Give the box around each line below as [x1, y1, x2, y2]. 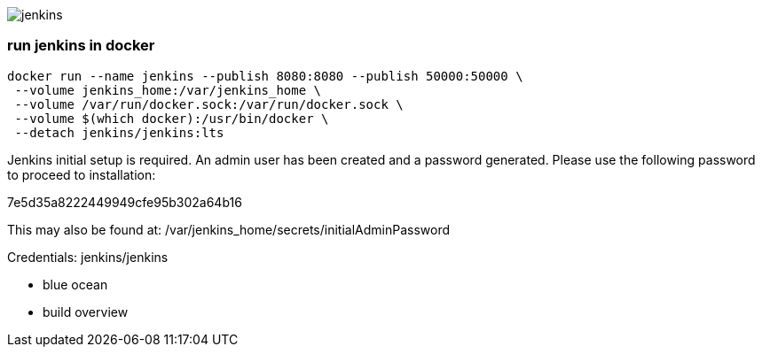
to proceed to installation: [7, 166, 156, 182]
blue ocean [43, 276, 108, 292]
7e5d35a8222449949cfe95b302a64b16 [7, 194, 242, 210]
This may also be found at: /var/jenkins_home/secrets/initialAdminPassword [7, 221, 451, 237]
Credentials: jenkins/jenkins [7, 249, 169, 265]
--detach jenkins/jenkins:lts [14, 125, 224, 140]
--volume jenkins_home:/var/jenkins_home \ [14, 82, 322, 97]
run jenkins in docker [7, 36, 155, 55]
